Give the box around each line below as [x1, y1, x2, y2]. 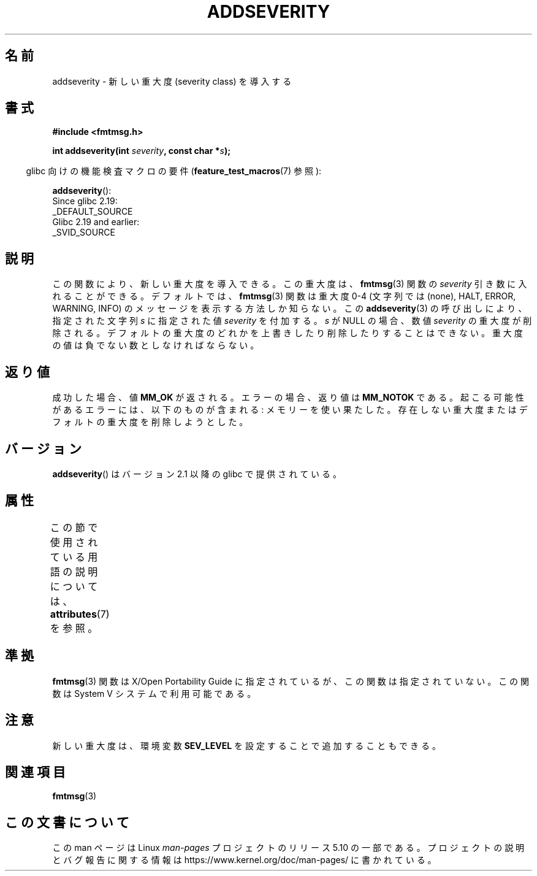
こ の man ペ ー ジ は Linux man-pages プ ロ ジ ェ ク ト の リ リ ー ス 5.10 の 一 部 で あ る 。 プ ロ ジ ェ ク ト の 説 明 [52, 842, 525, 853]
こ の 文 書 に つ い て [5, 814, 129, 830]
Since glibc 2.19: [52, 196, 118, 207]
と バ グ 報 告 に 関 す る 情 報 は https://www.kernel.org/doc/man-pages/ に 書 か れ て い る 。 [52, 855, 436, 866]
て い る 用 [50, 550, 98, 563]
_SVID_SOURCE [52, 227, 115, 238]
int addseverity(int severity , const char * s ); [52, 145, 230, 156]
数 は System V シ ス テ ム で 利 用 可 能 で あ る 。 [52, 688, 256, 699]
